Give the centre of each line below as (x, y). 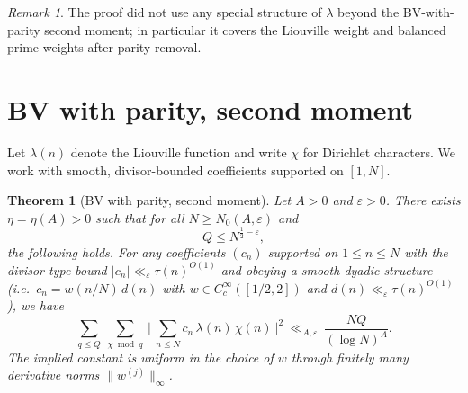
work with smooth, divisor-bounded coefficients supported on (175, 170)
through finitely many (350, 357)
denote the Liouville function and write (179, 152)
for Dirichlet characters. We (379, 152)
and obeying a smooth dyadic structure (327, 269)
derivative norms (54, 375)
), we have (36, 305)
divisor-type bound (57, 269)
